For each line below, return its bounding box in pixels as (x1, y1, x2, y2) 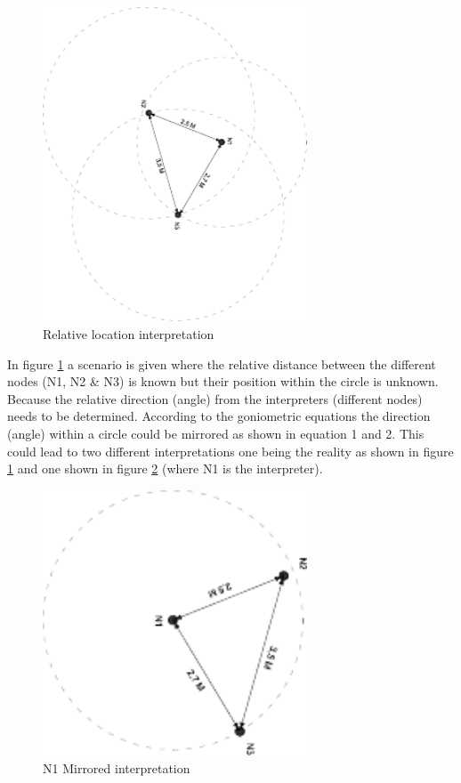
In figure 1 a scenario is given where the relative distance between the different (7, 354, 436, 373)
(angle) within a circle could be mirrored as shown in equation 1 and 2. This (7, 424, 425, 442)
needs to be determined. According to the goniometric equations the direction (7, 407, 431, 425)
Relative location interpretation (43, 325, 214, 343)
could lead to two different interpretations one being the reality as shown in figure (7, 441, 454, 460)
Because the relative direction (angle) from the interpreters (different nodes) (7, 389, 423, 408)
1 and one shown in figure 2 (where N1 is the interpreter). (7, 459, 323, 478)
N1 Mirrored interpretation (43, 758, 190, 777)
